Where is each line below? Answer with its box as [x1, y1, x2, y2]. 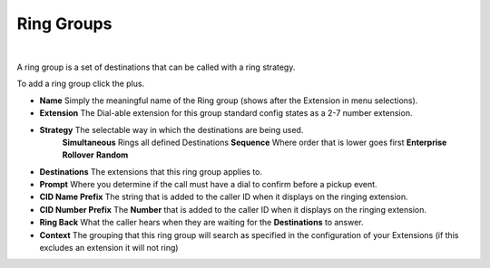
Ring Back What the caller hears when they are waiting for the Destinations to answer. [39, 217, 364, 228]
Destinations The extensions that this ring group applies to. [39, 166, 263, 177]
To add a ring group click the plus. [16, 78, 145, 90]
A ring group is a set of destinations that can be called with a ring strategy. [16, 62, 296, 72]
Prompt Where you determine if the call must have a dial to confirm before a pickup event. [39, 179, 377, 190]
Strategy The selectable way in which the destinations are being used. [39, 124, 304, 135]
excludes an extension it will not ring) [39, 243, 179, 254]
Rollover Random [62, 149, 129, 160]
